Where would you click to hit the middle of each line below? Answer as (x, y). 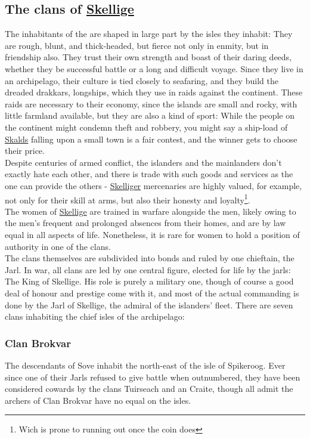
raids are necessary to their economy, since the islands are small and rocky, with (151, 103)
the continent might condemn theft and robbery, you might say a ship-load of (146, 127)
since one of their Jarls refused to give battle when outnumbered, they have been (153, 377)
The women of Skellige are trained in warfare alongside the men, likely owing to (151, 211)
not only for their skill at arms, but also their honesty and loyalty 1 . (128, 199)
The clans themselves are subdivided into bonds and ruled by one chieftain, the (150, 258)
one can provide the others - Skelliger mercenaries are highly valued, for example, (154, 185)
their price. (25, 151)
